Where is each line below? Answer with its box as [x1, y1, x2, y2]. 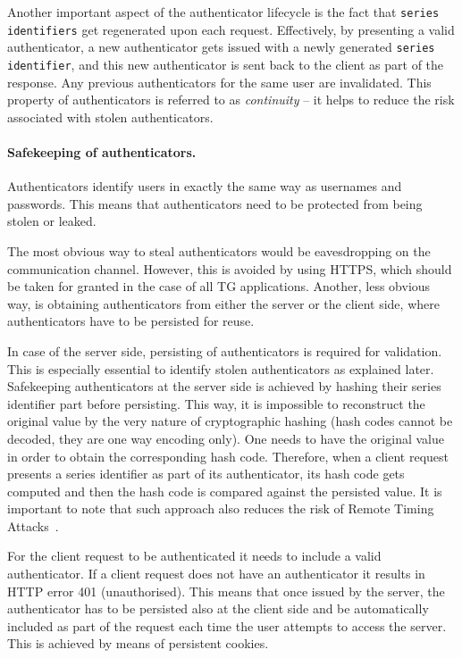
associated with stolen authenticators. [7, 107, 214, 126]
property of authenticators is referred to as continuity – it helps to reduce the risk [7, 90, 455, 109]
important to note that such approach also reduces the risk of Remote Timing [7, 499, 434, 518]
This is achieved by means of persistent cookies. [7, 634, 269, 653]
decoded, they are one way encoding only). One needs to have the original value [7, 429, 444, 447]
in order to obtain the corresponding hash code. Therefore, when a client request [7, 446, 449, 465]
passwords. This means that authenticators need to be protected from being [7, 194, 423, 212]
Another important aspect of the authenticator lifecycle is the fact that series [7, 3, 440, 21]
